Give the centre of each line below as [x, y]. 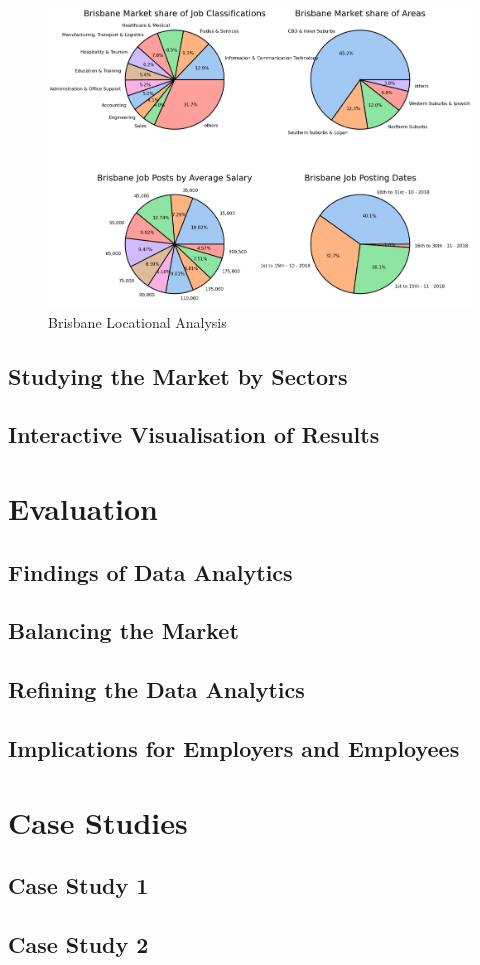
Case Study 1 [78, 885]
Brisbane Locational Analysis [137, 321]
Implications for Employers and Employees [234, 747]
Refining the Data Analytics [156, 689]
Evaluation [83, 508]
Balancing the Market [123, 630]
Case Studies [98, 821]
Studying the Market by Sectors [178, 375]
